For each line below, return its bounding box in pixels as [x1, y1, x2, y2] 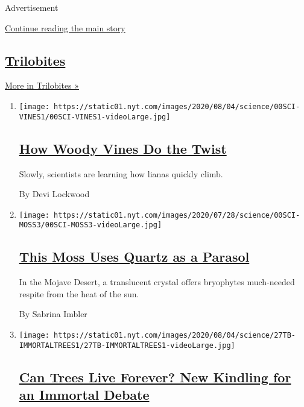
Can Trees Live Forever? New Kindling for [19, 367, 291, 386]
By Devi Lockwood [19, 188, 90, 200]
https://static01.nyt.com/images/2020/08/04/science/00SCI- [54, 102, 300, 111]
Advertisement [5, 1, 59, 13]
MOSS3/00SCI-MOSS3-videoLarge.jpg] [19, 221, 162, 230]
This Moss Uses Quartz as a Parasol [19, 247, 250, 266]
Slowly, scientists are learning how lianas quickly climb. [19, 167, 223, 180]
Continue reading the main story [5, 21, 125, 34]
